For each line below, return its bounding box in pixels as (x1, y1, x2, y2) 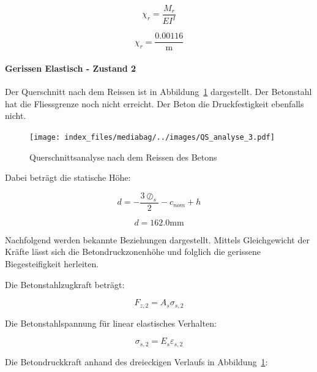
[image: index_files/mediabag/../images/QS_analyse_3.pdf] (29, 133, 275, 142)
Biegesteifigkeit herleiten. (5, 257, 99, 270)
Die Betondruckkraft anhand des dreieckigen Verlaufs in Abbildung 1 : (5, 355, 268, 368)
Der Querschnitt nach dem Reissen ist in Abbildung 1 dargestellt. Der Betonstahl (5, 85, 312, 98)
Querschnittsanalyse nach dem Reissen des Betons (29, 150, 217, 163)
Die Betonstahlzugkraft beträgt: (5, 278, 125, 290)
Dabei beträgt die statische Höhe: (5, 171, 131, 184)
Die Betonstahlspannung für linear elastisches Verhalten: (5, 316, 217, 329)
